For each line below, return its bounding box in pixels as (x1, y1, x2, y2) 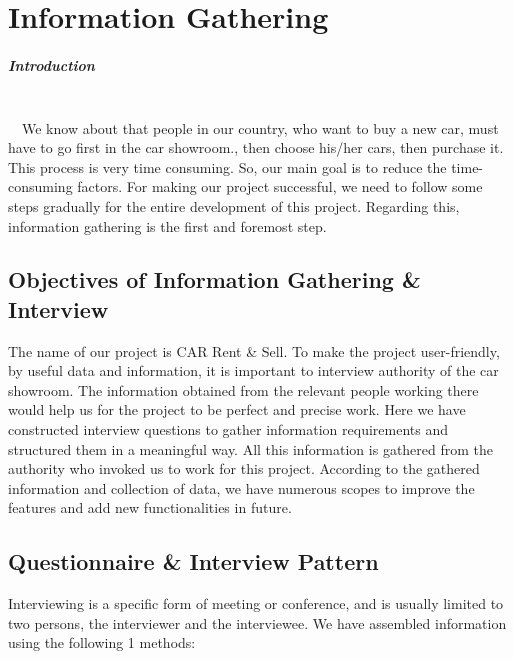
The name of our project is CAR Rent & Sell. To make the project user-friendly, (8, 340, 500, 361)
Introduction (8, 54, 95, 75)
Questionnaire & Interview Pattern (8, 546, 379, 577)
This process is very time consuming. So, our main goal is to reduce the (8, 156, 447, 177)
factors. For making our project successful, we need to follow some (77, 176, 483, 197)
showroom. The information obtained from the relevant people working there (8, 379, 479, 400)
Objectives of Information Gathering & (8, 264, 421, 295)
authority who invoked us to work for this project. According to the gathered (8, 458, 480, 479)
